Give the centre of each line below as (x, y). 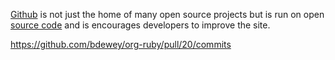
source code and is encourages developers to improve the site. (140, 25)
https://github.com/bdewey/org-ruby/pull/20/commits (121, 44)
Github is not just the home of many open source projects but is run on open (167, 14)
